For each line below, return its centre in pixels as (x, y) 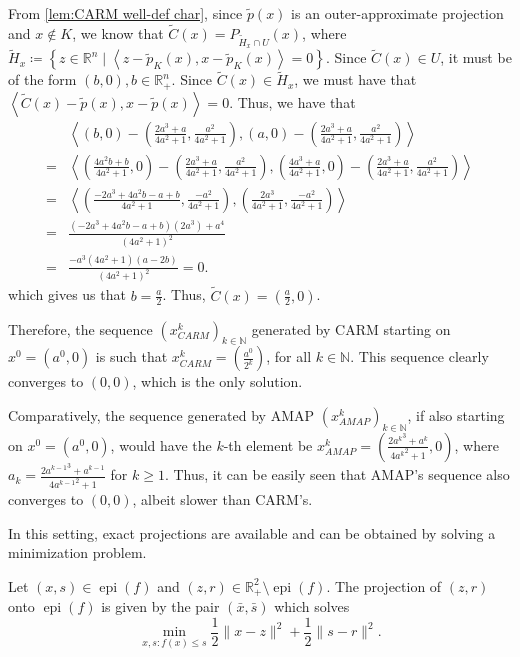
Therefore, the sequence (80, 328)
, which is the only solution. (217, 381)
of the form (42, 79)
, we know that (118, 32)
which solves (312, 606)
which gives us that (67, 294)
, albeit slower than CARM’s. (222, 498)
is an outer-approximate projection (397, 13)
